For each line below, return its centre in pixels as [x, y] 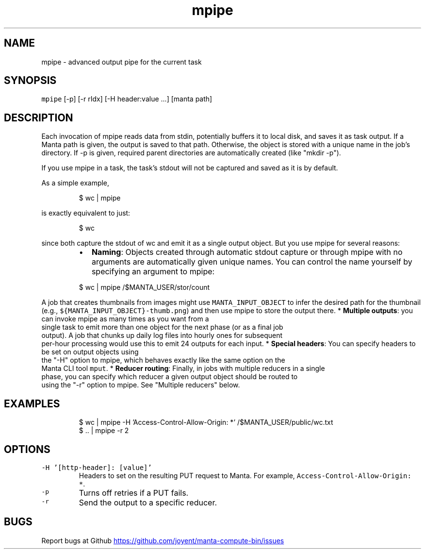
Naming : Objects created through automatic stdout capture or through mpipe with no [247, 252]
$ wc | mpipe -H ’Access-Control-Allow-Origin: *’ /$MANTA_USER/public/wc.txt [206, 422]
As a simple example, [75, 183]
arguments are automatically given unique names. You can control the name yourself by [252, 262]
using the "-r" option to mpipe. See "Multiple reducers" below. [141, 385]
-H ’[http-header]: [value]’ [97, 467]
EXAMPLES [32, 403]
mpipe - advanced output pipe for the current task [122, 62]
